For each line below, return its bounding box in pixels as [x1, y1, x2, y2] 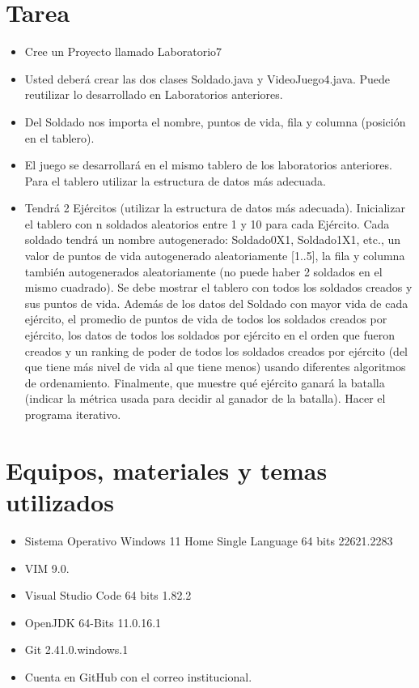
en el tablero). [24, 129, 95, 146]
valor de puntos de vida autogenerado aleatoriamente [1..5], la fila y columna [24, 247, 405, 264]
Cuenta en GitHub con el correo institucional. [24, 668, 252, 685]
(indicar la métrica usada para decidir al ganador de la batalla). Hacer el [24, 390, 386, 407]
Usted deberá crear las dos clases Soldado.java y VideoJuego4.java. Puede [24, 70, 391, 87]
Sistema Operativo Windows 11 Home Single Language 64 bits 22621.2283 [24, 532, 393, 549]
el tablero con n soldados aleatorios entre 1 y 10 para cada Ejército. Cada [24, 215, 390, 232]
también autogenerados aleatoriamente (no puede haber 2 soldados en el [24, 263, 383, 280]
